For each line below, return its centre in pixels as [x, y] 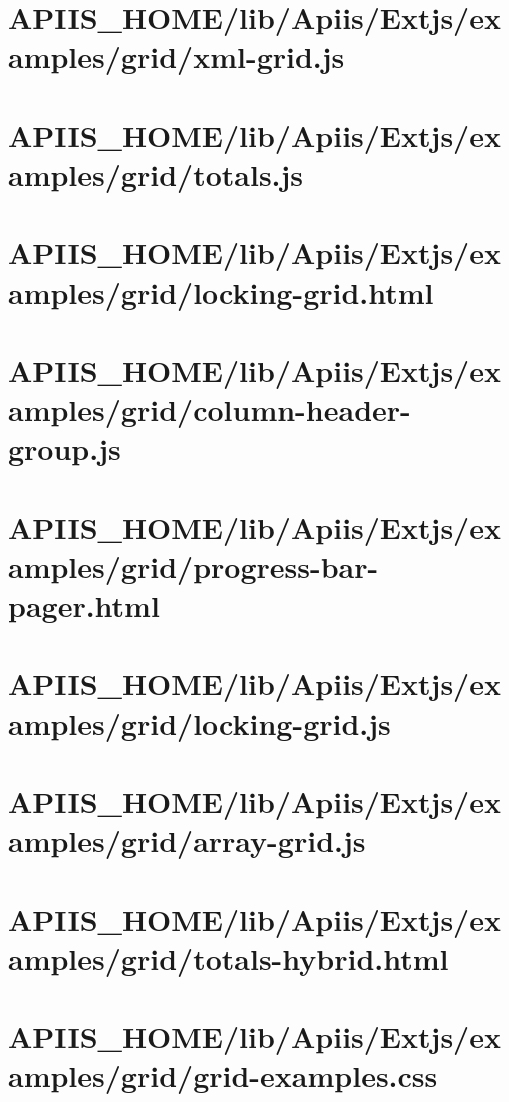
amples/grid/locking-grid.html [221, 291]
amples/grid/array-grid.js [187, 840]
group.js [64, 448]
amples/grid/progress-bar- [193, 565]
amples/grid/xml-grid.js [176, 56]
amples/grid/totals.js [156, 173]
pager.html [84, 605]
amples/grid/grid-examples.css [223, 1075]
